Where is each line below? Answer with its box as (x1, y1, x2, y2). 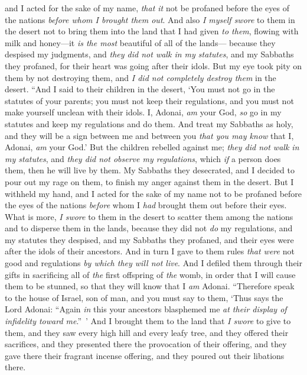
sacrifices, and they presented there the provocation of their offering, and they (5, 338, 287, 350)
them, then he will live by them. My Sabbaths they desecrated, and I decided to (5, 164, 295, 176)
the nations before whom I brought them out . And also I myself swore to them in (5, 13, 295, 25)
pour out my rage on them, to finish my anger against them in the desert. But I (5, 175, 294, 187)
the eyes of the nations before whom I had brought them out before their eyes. (5, 199, 287, 211)
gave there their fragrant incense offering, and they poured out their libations (5, 349, 285, 361)
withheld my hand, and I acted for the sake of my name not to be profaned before (5, 187, 302, 199)
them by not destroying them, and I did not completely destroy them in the (5, 71, 276, 83)
